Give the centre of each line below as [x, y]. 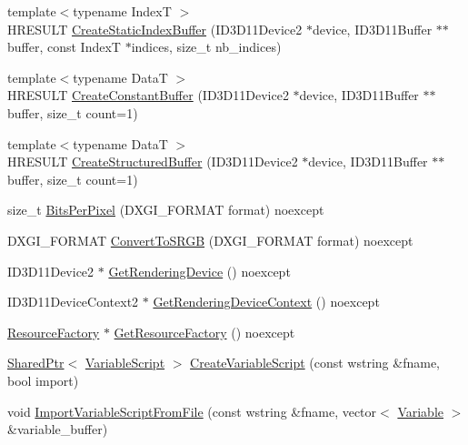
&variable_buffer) [58, 429]
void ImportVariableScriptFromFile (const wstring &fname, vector [192, 411]
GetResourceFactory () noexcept [204, 332]
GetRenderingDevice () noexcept [199, 271]
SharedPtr [36, 363]
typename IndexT [122, 11]
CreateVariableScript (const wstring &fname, [315, 363]
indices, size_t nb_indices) [206, 47]
